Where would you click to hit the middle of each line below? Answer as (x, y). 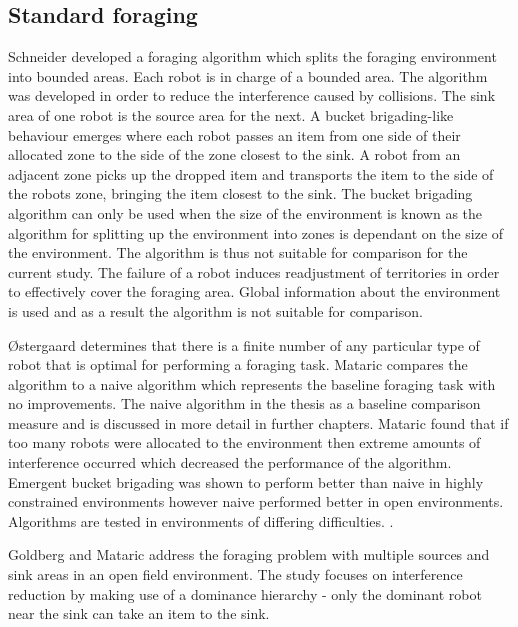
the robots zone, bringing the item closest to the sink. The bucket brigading (240, 193)
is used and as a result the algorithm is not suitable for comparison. (215, 310)
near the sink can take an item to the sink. (139, 613)
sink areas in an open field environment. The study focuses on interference (235, 574)
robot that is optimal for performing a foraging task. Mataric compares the (238, 364)
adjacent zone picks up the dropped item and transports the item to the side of (251, 173)
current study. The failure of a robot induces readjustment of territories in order (254, 271)
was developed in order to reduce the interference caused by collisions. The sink (252, 95)
